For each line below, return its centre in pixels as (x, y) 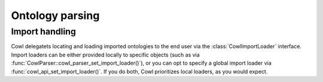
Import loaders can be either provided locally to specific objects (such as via (105, 55)
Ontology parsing (55, 15)
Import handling (43, 31)
